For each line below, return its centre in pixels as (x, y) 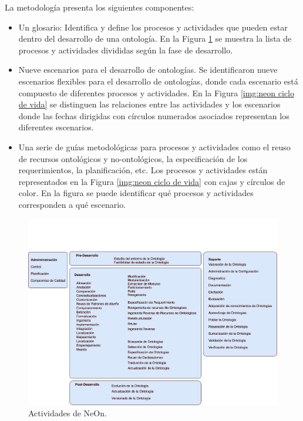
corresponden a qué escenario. (72, 204)
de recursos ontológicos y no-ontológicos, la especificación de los (133, 158)
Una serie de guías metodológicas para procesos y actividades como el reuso (154, 146)
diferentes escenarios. (56, 127)
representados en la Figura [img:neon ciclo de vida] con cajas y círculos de (152, 181)
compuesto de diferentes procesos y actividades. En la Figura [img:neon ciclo (156, 92)
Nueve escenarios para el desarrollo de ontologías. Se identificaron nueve (148, 70)
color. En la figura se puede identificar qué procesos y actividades (136, 193)
